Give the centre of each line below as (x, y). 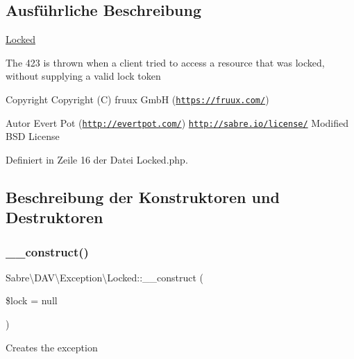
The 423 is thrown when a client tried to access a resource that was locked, (165, 62)
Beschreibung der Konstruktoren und (143, 196)
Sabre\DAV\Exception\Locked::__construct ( (105, 277)
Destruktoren (54, 217)
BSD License (33, 136)
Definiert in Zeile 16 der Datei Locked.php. (97, 159)
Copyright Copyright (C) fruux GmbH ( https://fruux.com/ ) (137, 99)
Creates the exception (52, 347)
